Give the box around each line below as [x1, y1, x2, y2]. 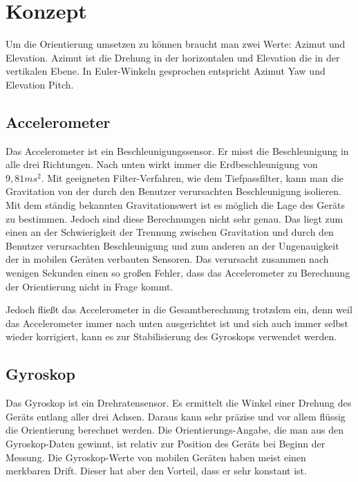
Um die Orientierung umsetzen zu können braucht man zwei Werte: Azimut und [6, 37, 346, 51]
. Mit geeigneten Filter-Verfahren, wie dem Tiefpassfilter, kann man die [41, 170, 344, 185]
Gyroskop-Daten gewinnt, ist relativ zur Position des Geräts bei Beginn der [6, 436, 326, 450]
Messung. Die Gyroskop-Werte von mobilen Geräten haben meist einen [6, 449, 306, 464]
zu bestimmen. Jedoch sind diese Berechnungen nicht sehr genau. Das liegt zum [6, 211, 343, 225]
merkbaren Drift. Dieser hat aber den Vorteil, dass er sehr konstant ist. [6, 463, 307, 478]
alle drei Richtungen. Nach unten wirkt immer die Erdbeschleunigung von [6, 157, 318, 172]
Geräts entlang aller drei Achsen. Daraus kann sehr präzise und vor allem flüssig [6, 409, 346, 423]
